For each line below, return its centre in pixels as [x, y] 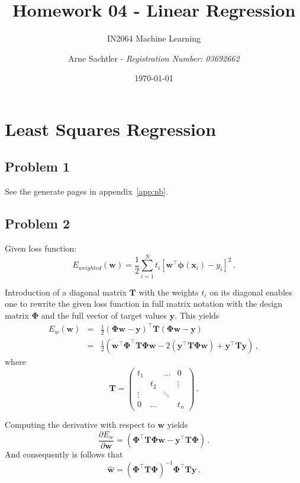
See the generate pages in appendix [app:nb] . [86, 191]
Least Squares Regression [111, 128]
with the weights [169, 292]
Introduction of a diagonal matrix [66, 292]
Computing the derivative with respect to [80, 425]
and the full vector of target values [104, 315]
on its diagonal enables [251, 292]
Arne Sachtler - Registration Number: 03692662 [154, 58]
